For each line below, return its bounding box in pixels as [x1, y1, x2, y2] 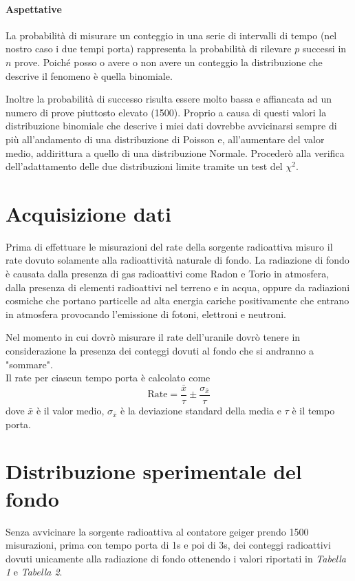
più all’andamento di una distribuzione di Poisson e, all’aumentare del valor [6, 131, 325, 146]
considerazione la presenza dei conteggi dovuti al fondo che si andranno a [6, 344, 314, 358]
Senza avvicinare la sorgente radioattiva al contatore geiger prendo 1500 [6, 524, 309, 538]
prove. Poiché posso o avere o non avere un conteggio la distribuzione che [14, 54, 323, 69]
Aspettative [6, 1, 62, 16]
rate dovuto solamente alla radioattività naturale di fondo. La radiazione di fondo [6, 253, 349, 267]
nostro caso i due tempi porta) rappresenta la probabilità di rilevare [6, 41, 292, 56]
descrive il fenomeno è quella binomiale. [6, 68, 173, 83]
